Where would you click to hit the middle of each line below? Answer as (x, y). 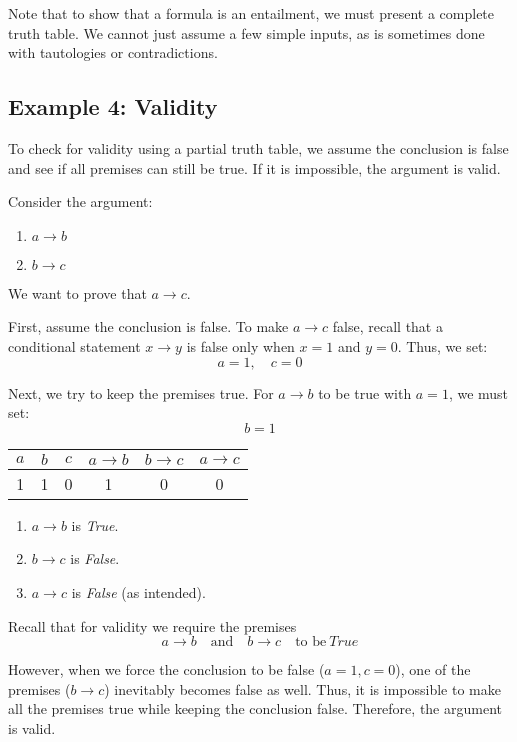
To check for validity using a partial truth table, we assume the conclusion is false (258, 147)
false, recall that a (387, 326)
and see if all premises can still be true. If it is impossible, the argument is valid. (254, 167)
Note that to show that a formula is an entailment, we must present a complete (251, 13)
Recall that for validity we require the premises (152, 625)
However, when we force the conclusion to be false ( (166, 669)
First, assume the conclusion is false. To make (148, 326)
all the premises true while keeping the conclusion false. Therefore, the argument (255, 708)
